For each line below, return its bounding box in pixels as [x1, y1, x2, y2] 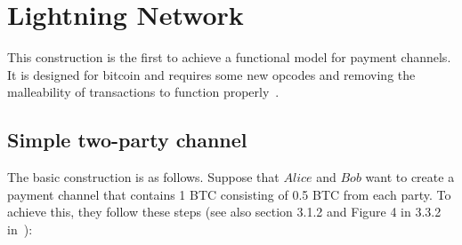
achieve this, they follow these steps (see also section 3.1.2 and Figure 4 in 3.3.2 [7, 202, 442, 221]
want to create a [365, 168, 455, 186]
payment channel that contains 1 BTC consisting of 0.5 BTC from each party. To [7, 185, 451, 203]
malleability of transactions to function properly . [7, 83, 280, 101]
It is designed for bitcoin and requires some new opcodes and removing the [7, 65, 416, 83]
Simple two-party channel [7, 126, 247, 154]
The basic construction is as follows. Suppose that [7, 168, 280, 186]
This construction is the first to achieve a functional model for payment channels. [7, 48, 451, 67]
